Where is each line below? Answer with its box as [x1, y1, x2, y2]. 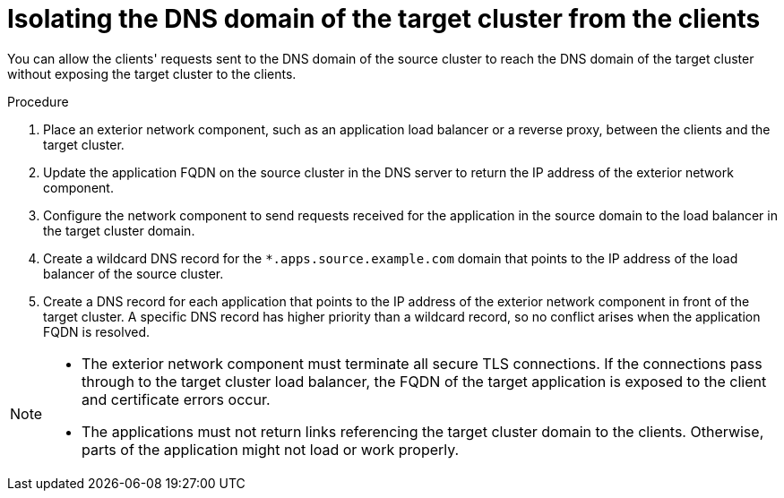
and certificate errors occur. [82, 390, 271, 408]
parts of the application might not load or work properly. [82, 440, 460, 459]
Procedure [7, 93, 69, 109]
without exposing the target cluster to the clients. [7, 65, 297, 82]
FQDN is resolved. [43, 323, 151, 339]
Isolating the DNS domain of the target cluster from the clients [7, 4, 761, 34]
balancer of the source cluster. [43, 265, 224, 281]
